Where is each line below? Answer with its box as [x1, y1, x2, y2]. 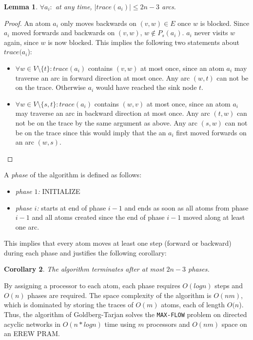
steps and [214, 280, 243, 291]
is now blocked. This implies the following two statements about [48, 37, 239, 47]
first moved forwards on [176, 127, 247, 137]
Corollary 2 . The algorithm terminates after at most [4, 264, 164, 274]
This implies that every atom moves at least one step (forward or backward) [4, 238, 232, 248]
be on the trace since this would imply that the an [15, 127, 166, 137]
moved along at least [183, 212, 245, 222]
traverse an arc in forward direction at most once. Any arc [15, 72, 190, 83]
